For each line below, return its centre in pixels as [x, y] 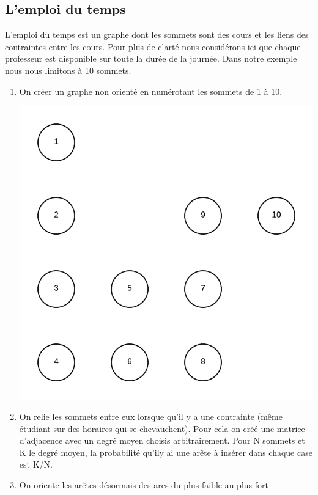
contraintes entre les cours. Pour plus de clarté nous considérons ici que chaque [153, 46]
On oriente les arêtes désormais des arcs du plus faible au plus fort [144, 484]
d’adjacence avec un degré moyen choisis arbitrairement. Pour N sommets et [162, 440]
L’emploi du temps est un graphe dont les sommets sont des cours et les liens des [157, 35]
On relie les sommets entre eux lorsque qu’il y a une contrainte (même [151, 416]
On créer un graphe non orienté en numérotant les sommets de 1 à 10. [151, 91]
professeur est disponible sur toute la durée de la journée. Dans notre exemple [151, 58]
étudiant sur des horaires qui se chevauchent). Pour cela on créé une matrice [162, 428]
